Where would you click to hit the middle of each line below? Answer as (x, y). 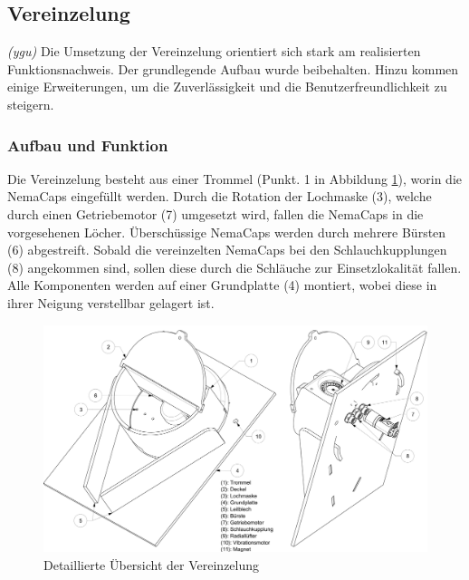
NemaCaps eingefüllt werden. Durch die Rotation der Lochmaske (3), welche (220, 196)
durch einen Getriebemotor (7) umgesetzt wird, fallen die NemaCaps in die (215, 213)
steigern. (31, 104)
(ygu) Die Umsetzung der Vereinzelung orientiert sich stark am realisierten (214, 51)
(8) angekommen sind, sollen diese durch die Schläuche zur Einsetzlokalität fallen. (234, 267)
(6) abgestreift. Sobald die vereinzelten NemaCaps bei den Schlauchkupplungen (227, 250)
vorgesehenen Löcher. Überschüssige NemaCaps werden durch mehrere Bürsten (227, 232)
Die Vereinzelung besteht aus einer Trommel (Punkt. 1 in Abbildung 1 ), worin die (235, 178)
